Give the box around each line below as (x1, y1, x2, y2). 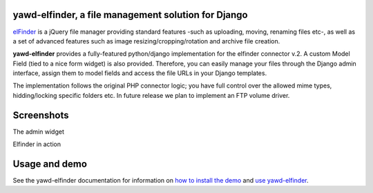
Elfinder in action (12, 140, 61, 148)
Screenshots (12, 109, 69, 121)
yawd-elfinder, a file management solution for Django (12, 9, 248, 21)
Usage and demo (12, 158, 88, 170)
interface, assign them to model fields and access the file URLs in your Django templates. (12, 69, 267, 77)
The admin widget (12, 128, 65, 136)
